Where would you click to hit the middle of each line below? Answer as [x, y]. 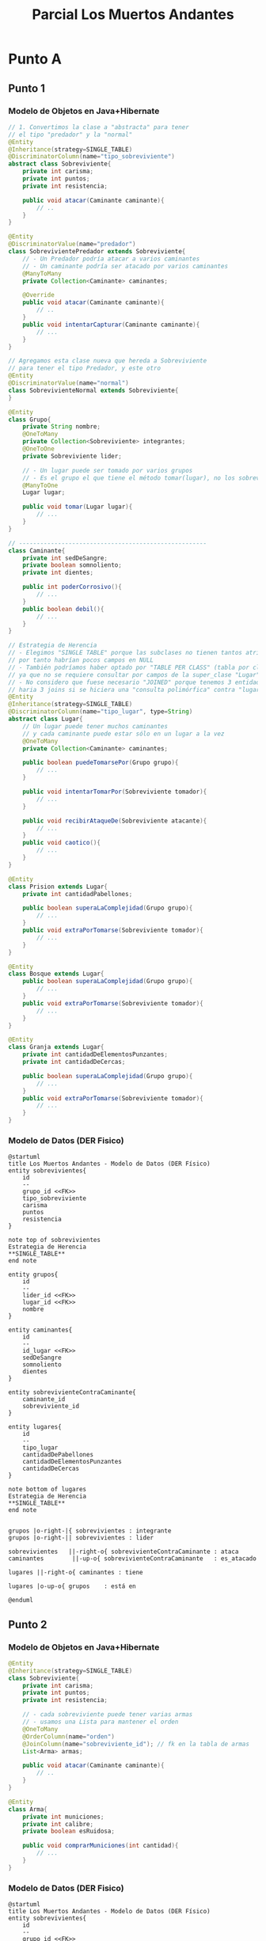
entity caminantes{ [40, 1330]
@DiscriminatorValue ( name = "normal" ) [68, 383]
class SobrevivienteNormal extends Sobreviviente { [93, 390]
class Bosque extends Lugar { [56, 974]
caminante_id [44, 1400]
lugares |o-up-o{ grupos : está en [72, 1586]
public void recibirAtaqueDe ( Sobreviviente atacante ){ [115, 821]
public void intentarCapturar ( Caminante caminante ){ [111, 325]
